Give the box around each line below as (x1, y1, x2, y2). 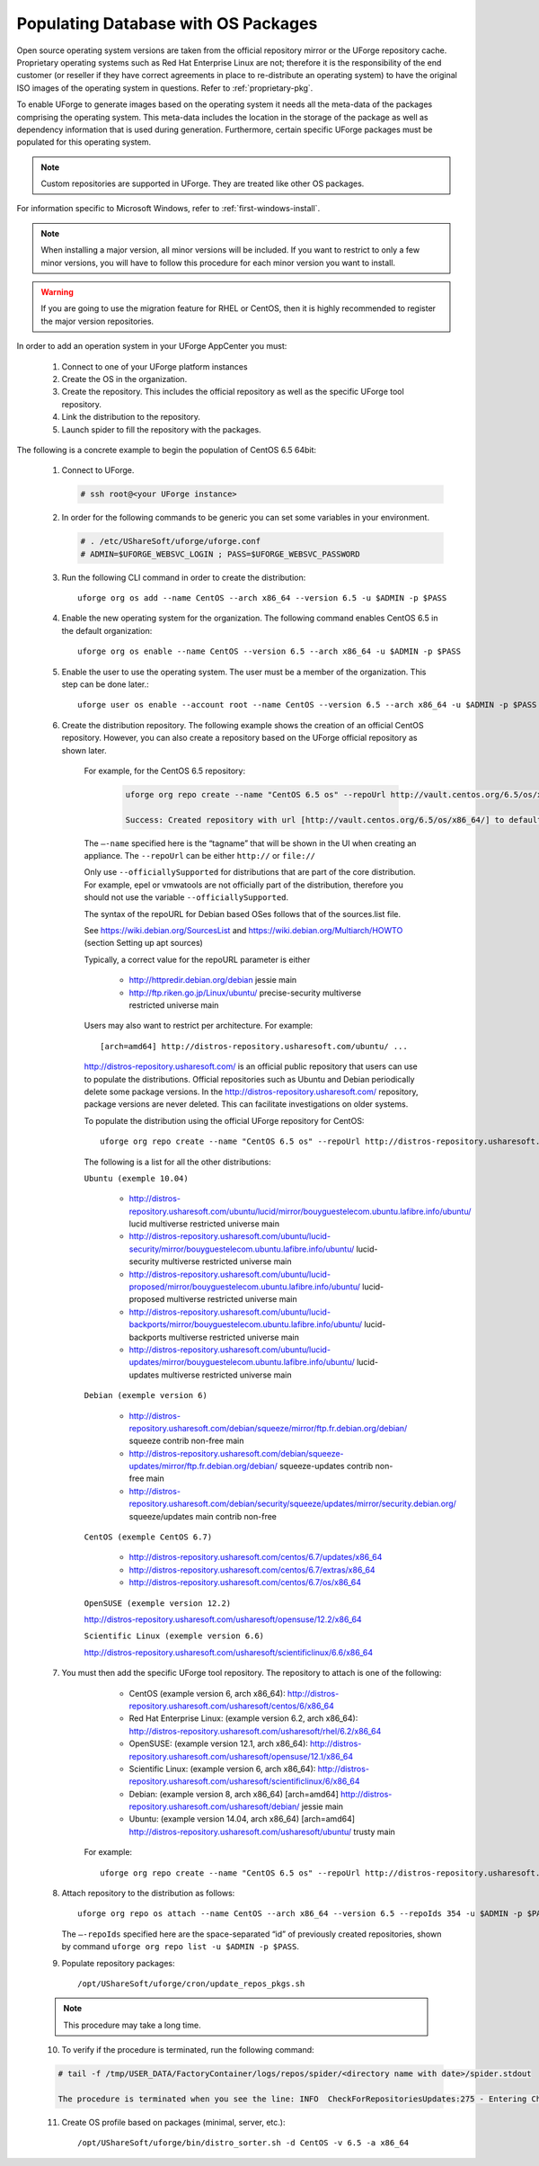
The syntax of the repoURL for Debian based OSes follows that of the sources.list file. (84, 908, 402, 919)
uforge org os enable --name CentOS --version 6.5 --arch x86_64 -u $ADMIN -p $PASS (77, 646, 462, 656)
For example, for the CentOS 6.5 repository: (84, 765, 246, 776)
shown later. (61, 744, 107, 755)
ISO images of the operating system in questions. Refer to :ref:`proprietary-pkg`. (16, 82, 314, 94)
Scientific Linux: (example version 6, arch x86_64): (128, 1763, 316, 1774)
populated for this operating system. (16, 137, 152, 147)
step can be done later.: (61, 679, 150, 690)
